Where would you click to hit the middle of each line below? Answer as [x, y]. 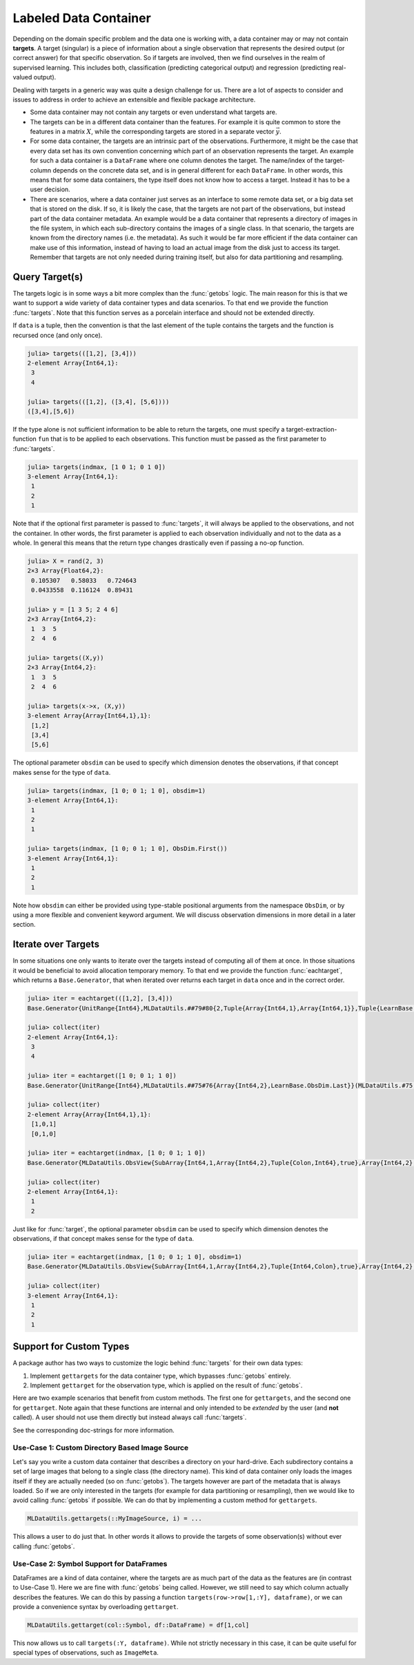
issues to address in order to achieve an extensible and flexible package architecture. [134, 99]
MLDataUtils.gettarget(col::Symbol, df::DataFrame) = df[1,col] [138, 1625]
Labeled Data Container [82, 18]
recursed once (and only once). [58, 335]
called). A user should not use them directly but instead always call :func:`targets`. [130, 1417]
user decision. [50, 189]
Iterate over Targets [56, 944]
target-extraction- [312, 429]
